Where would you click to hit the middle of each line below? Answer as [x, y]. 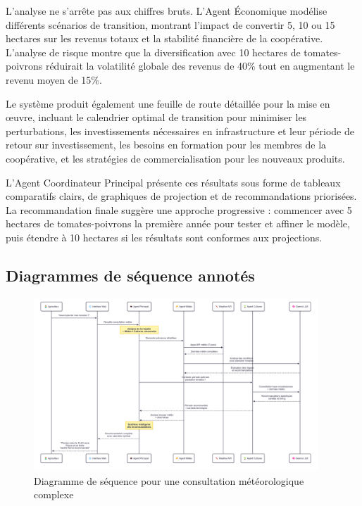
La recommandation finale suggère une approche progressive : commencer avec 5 [179, 209]
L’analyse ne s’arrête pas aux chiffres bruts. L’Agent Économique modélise [167, 11]
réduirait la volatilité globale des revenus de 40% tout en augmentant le [200, 66]
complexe [54, 494]
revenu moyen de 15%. [54, 79]
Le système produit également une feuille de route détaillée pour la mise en [168, 103]
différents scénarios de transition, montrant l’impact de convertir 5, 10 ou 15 [170, 24]
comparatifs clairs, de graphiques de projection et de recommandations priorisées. [181, 196]
